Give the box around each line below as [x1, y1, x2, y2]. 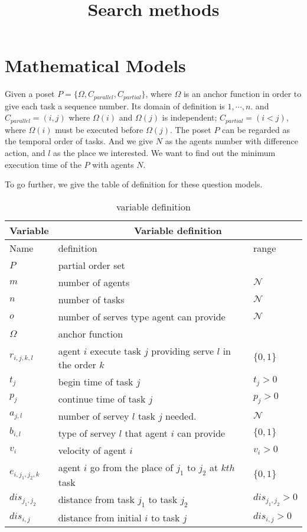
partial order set [58, 258, 125, 272]
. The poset [170, 123, 211, 135]
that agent [125, 426, 168, 440]
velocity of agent [58, 443, 126, 457]
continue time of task [58, 391, 146, 406]
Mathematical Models [5, 53, 186, 77]
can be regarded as [222, 123, 290, 135]
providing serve [151, 343, 214, 358]
